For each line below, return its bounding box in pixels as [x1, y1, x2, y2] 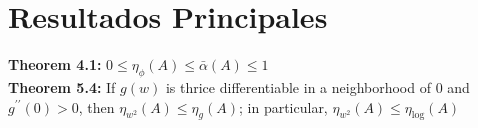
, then [78, 96, 115, 117]
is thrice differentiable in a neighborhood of [165, 76, 431, 97]
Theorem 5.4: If [8, 76, 116, 97]
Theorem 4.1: [8, 54, 102, 75]
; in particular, [238, 96, 328, 117]
